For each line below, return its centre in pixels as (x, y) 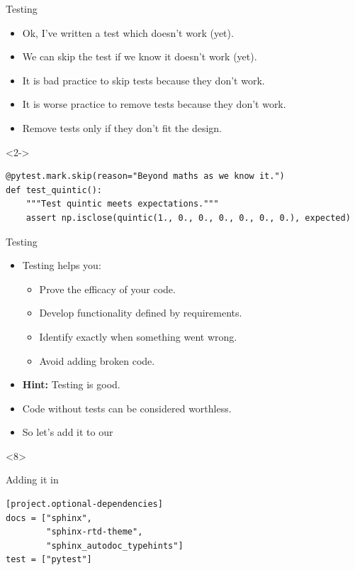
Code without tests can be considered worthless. (127, 408)
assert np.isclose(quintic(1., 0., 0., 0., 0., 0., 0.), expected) (188, 218)
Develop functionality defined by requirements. (141, 313)
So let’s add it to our (68, 432)
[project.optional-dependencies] (84, 504)
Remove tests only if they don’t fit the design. (122, 127)
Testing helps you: (62, 265)
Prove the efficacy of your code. (107, 289)
